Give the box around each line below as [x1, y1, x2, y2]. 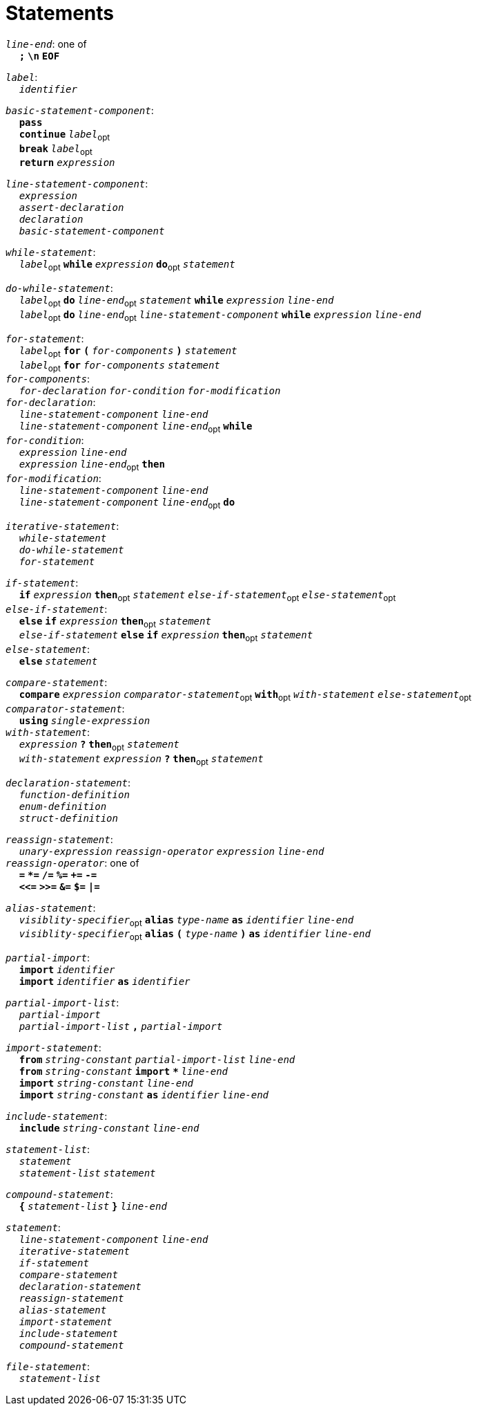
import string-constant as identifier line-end [19, 1089, 269, 1101]
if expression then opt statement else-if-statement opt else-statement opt [19, 589, 396, 603]
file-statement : [6, 1361, 90, 1373]
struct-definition [19, 812, 118, 824]
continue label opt [19, 128, 110, 142]
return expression [19, 157, 115, 169]
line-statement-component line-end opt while [19, 421, 253, 435]
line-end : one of [6, 37, 87, 50]
